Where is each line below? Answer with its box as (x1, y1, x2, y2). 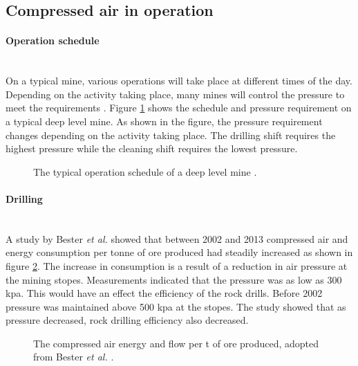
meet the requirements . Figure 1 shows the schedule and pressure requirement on (6, 100, 352, 115)
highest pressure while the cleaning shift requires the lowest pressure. (6, 141, 298, 156)
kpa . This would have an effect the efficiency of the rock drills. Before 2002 (6, 286, 323, 300)
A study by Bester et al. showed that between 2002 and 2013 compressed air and (6, 231, 348, 246)
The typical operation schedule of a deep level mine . (33, 164, 257, 179)
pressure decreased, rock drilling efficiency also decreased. (6, 313, 249, 327)
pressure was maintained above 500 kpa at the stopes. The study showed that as (6, 299, 346, 313)
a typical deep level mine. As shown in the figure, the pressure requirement (6, 113, 323, 128)
